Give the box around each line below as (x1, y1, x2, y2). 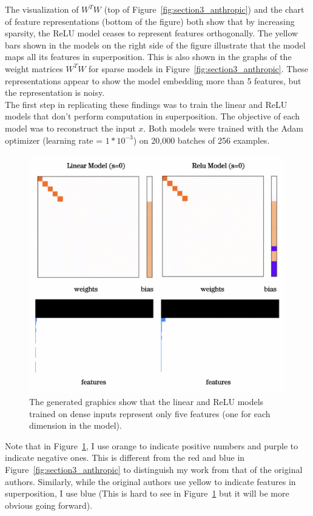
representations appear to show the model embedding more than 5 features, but (5, 74, 301, 87)
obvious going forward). (5, 498, 93, 511)
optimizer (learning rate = (5, 133, 103, 146)
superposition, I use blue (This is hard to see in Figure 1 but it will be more (5, 487, 289, 500)
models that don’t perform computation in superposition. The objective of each (5, 110, 300, 122)
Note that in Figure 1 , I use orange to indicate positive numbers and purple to (5, 439, 298, 452)
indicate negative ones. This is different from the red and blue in (5, 451, 245, 464)
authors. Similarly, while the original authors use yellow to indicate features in (5, 475, 296, 488)
